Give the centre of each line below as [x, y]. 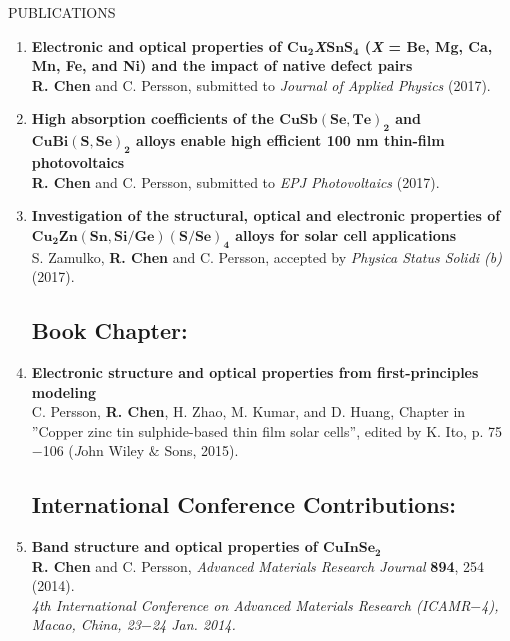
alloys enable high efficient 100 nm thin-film [290, 140]
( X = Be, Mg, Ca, [428, 45]
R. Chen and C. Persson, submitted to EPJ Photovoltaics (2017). [235, 181]
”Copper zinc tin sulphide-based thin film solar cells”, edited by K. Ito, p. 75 [266, 430]
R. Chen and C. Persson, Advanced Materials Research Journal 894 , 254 [258, 565]
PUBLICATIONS [62, 12]
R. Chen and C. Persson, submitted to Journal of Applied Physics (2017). [261, 84]
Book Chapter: [109, 330]
